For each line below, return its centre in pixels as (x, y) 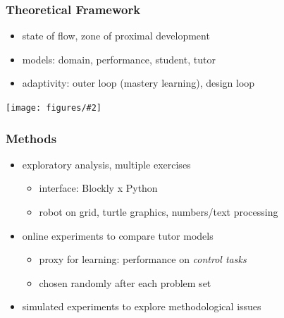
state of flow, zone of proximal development (116, 36)
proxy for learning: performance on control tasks (143, 259)
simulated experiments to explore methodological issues (142, 306)
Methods (31, 138)
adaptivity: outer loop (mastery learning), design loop (138, 83)
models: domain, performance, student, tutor (119, 59)
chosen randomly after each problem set (125, 282)
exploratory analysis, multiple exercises (106, 164)
